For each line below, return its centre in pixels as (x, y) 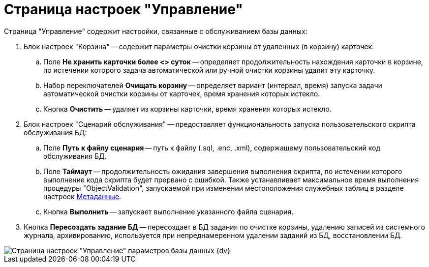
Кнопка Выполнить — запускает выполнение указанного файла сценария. (169, 211)
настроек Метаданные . (82, 196)
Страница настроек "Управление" (123, 9)
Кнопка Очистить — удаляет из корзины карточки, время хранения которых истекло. (187, 109)
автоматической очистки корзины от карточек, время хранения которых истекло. (182, 93)
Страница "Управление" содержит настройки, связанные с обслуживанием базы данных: (156, 31)
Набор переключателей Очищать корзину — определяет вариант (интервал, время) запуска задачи (213, 85)
